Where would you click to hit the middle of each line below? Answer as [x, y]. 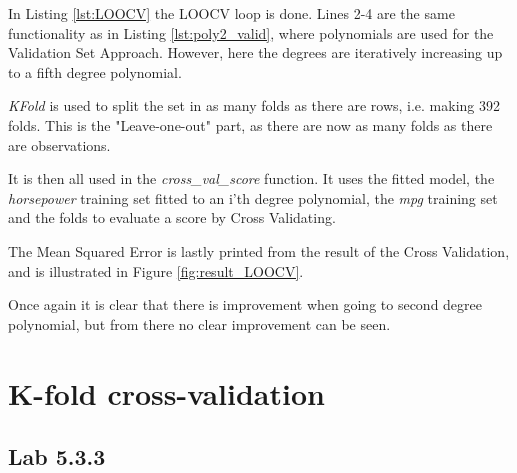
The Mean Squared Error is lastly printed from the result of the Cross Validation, [259, 250]
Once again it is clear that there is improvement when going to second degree [245, 304]
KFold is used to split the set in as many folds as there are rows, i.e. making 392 [254, 105]
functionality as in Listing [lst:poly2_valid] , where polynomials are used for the [251, 32]
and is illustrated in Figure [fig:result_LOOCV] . [156, 270]
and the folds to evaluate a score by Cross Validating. [172, 217]
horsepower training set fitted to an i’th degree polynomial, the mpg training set [253, 197]
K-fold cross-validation [166, 392]
